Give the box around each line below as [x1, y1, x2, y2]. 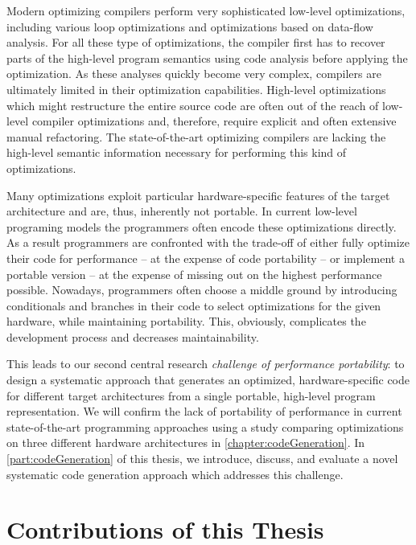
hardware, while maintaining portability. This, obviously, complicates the [6, 313, 366, 330]
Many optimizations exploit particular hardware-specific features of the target [6, 186, 390, 203]
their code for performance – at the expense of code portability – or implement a [6, 249, 405, 266]
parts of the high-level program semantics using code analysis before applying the [6, 49, 408, 66]
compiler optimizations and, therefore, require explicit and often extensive [31, 113, 397, 129]
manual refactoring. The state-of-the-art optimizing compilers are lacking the [6, 128, 386, 145]
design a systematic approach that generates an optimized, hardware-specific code [6, 371, 410, 388]
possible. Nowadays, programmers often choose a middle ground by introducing [6, 281, 397, 298]
